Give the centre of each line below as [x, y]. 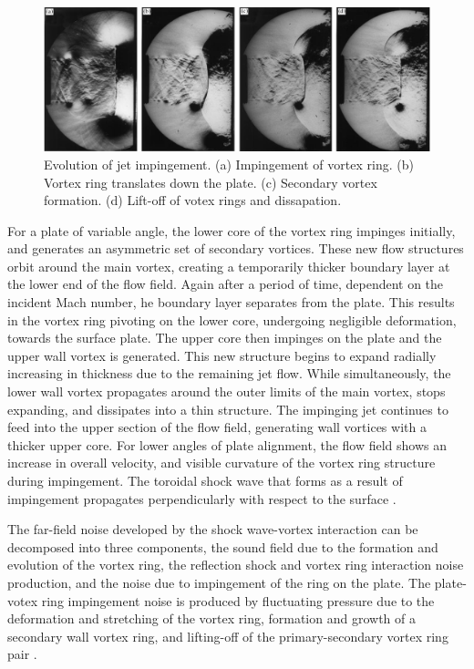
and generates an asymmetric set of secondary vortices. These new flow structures [236, 248]
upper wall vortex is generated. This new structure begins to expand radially [222, 355]
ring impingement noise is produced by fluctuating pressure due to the [238, 600]
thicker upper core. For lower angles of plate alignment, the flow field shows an [227, 444]
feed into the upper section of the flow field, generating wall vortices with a [217, 427]
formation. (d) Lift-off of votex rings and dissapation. [193, 200]
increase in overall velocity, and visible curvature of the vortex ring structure [222, 463]
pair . [22, 654]
